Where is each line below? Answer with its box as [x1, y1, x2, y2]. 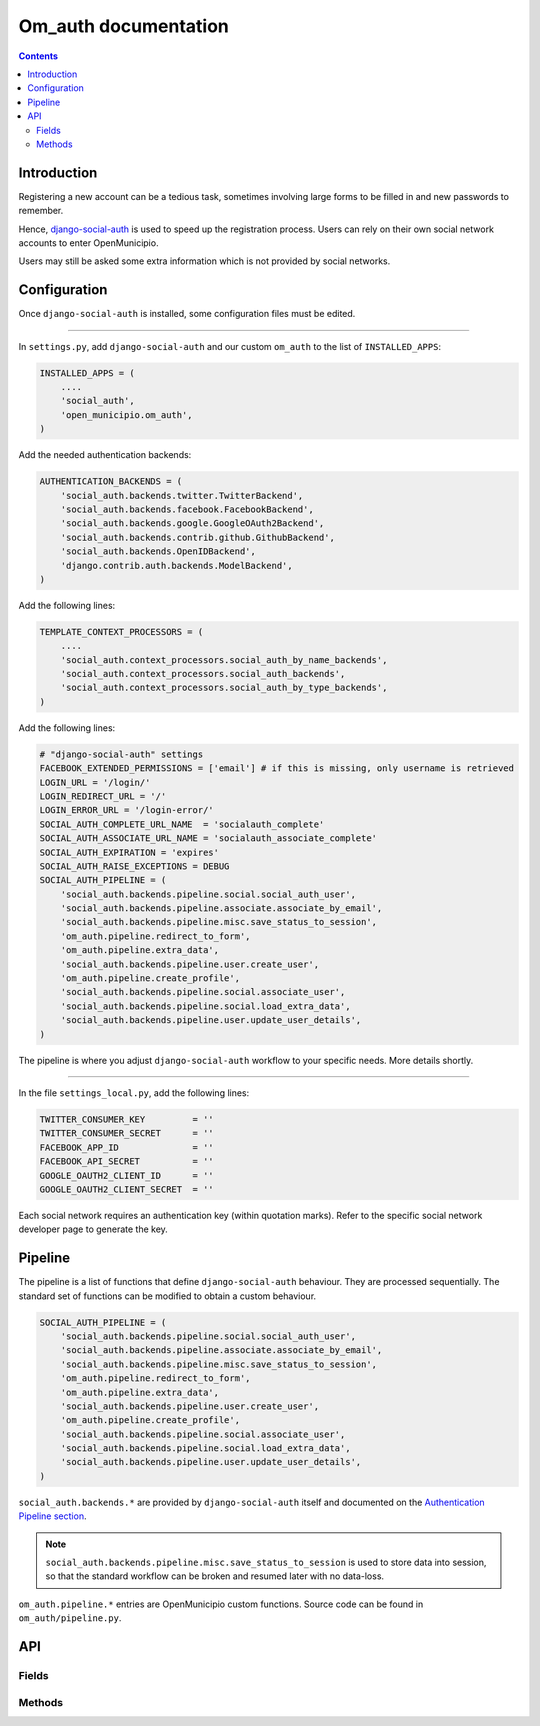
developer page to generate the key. [18, 1223, 169, 1235]
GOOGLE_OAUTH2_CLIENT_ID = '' [39, 1170, 214, 1181]
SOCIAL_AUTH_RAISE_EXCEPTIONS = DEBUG [39, 860, 230, 872]
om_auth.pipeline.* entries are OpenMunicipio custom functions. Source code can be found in [18, 1598, 424, 1610]
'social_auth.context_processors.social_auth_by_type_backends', [60, 682, 388, 694]
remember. [18, 205, 64, 217]
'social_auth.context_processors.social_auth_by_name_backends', [60, 654, 388, 665]
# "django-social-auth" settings [39, 748, 204, 760]
